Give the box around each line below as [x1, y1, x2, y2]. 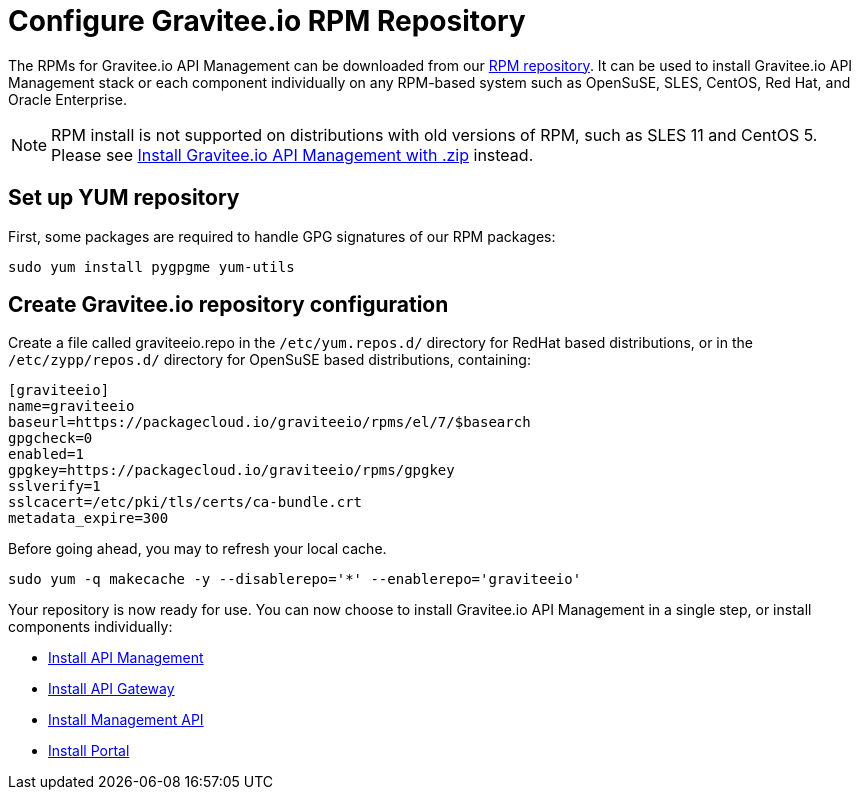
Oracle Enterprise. [8, 90, 128, 108]
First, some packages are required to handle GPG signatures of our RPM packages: [8, 227, 556, 245]
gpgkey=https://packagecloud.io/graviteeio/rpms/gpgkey [8, 462, 455, 479]
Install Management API [48, 711, 204, 729]
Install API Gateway [48, 680, 175, 698]
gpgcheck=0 [8, 430, 93, 447]
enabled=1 [8, 446, 84, 463]
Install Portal [48, 742, 130, 760]
